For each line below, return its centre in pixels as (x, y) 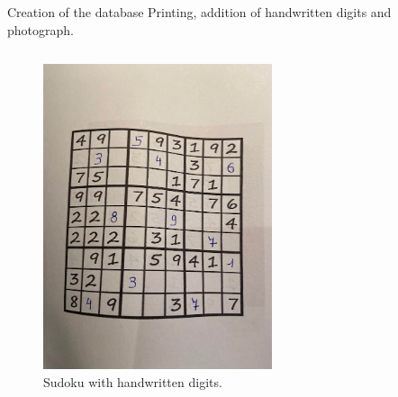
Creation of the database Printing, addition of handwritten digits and (199, 12)
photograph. (41, 29)
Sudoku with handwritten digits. (133, 381)
